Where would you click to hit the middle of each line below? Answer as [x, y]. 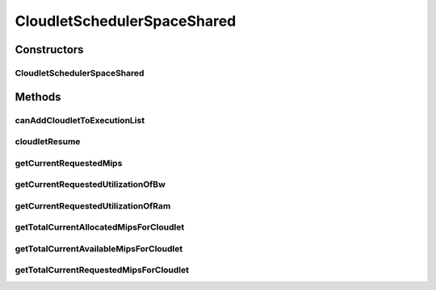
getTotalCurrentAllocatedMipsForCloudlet [100, 227]
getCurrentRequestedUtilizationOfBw [90, 184]
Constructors [49, 50]
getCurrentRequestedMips [69, 163]
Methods [38, 97]
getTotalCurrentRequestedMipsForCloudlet [102, 270]
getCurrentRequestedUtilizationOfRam [93, 205]
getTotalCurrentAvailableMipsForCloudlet [99, 248]
